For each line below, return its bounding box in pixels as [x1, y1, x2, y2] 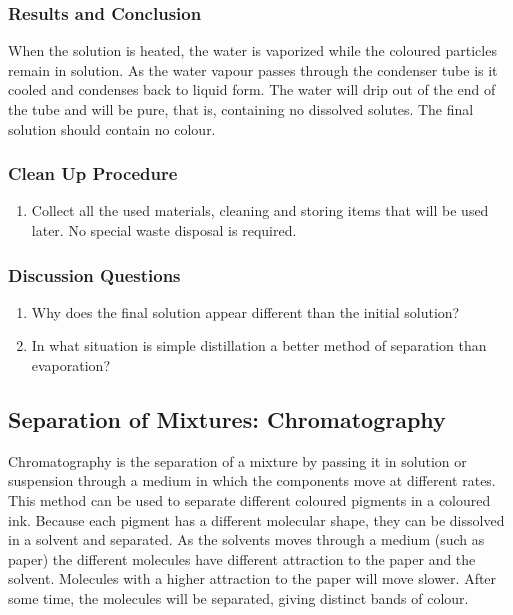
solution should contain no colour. [8, 118, 216, 139]
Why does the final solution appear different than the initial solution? [31, 301, 460, 322]
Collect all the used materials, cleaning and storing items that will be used [31, 200, 489, 221]
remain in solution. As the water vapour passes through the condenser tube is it [8, 59, 498, 80]
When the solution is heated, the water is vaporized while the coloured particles [8, 40, 497, 61]
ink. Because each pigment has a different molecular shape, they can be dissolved [8, 509, 505, 530]
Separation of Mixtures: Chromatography [8, 403, 446, 434]
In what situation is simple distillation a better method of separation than [31, 335, 487, 356]
